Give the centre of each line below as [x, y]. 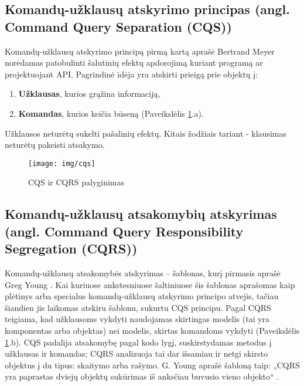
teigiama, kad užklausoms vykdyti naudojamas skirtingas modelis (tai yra [137, 319]
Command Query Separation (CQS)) [118, 26]
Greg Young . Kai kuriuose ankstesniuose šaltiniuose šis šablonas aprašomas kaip [150, 284]
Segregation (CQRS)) [71, 248]
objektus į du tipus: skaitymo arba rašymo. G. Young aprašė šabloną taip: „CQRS [152, 365]
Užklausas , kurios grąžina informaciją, [89, 94]
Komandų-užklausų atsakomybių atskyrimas [141, 214]
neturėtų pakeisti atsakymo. [55, 145]
